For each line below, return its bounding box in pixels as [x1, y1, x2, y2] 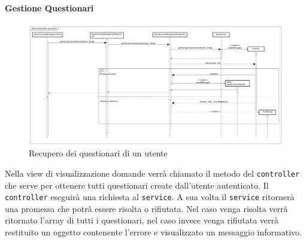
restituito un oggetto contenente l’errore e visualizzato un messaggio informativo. [5, 226, 302, 238]
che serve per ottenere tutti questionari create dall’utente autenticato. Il [5, 179, 269, 191]
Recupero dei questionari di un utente [29, 147, 168, 159]
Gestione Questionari [5, 1, 94, 14]
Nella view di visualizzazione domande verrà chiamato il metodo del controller [5, 167, 300, 179]
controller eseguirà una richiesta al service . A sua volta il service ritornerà [5, 190, 295, 203]
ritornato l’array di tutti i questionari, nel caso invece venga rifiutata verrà [5, 214, 279, 226]
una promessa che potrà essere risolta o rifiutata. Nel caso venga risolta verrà [5, 202, 288, 214]
